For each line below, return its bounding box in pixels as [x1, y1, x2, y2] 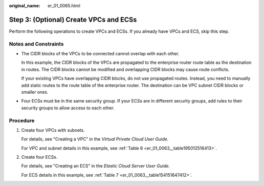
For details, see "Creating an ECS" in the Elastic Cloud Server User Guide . [21, 163, 170, 169]
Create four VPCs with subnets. [21, 127, 85, 133]
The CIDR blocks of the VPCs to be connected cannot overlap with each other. [21, 51, 179, 57]
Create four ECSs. [21, 154, 58, 160]
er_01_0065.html [47, 3, 81, 8]
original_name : [9, 3, 41, 8]
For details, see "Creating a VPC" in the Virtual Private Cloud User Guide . [21, 136, 169, 142]
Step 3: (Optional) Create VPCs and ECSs [9, 15, 137, 24]
